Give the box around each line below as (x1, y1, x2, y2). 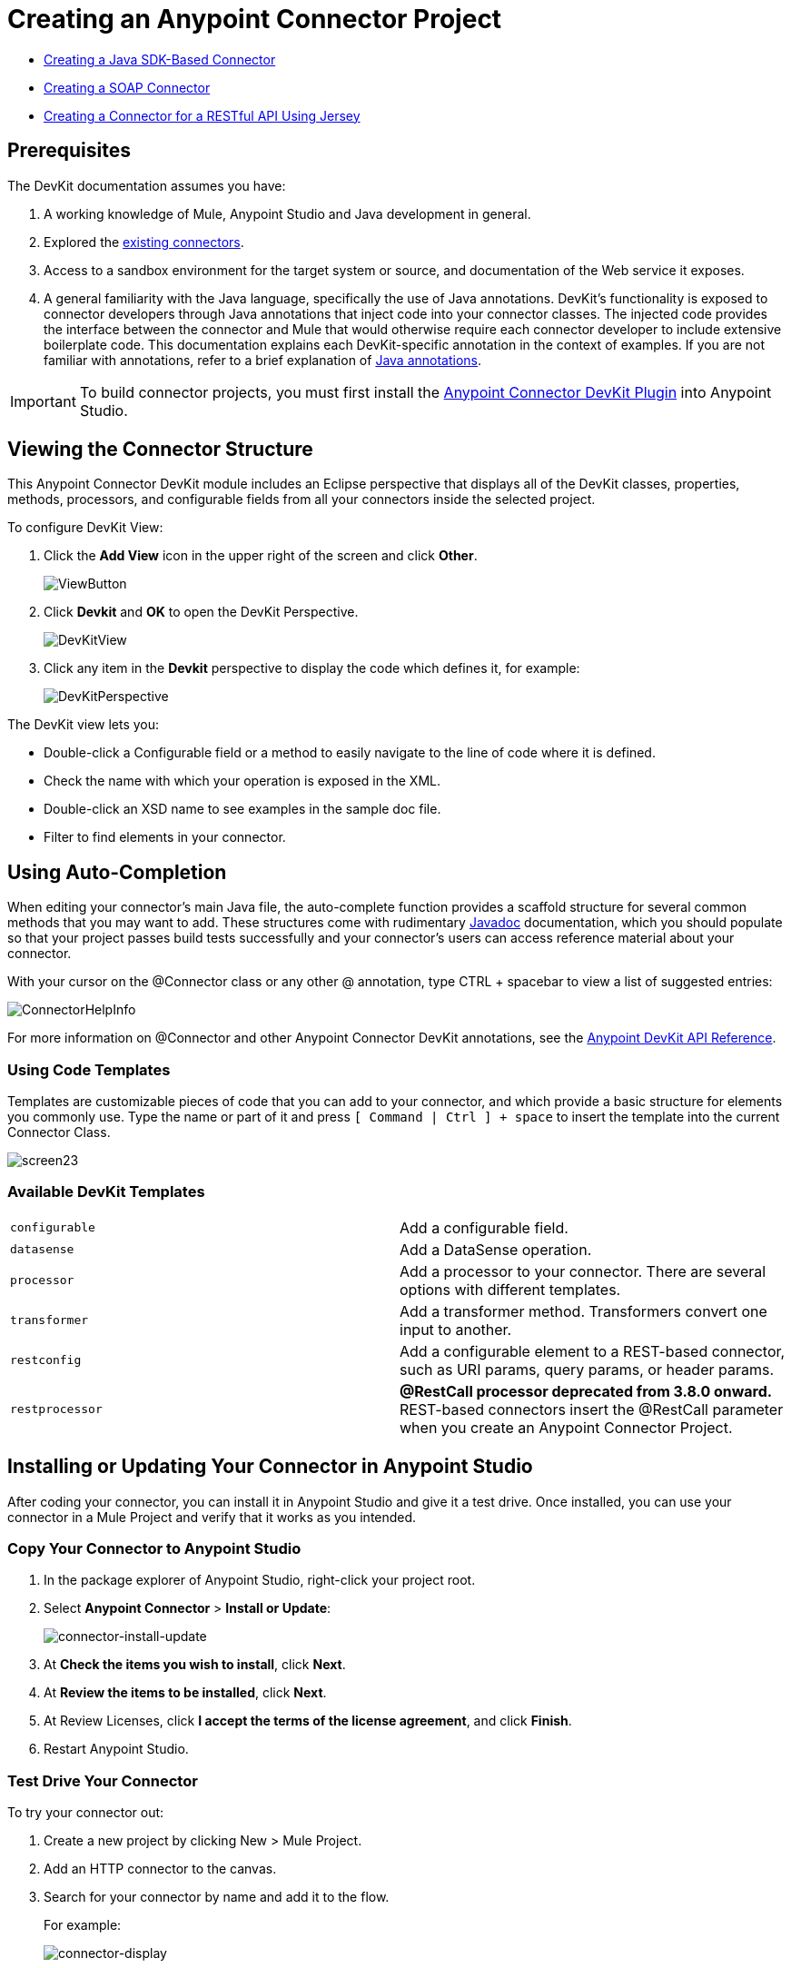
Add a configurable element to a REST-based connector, (400, 1341, 786, 1360)
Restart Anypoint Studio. (44, 1741, 189, 1757)
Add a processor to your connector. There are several (400, 1261, 766, 1281)
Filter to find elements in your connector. (44, 829, 286, 846)
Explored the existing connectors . (44, 233, 244, 250)
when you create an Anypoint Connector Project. (400, 1418, 733, 1437)
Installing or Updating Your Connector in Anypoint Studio (7, 1455, 533, 1478)
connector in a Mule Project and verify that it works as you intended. (7, 1508, 417, 1525)
